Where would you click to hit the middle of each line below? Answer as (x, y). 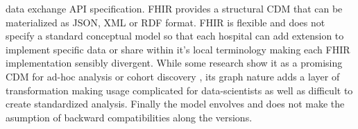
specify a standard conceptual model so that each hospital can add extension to (175, 36)
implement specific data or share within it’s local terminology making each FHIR (178, 49)
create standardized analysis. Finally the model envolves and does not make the (175, 104)
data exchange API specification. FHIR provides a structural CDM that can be (174, 8)
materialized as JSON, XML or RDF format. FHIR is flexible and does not (165, 22)
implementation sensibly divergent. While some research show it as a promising (174, 63)
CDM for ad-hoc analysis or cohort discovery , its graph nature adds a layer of (173, 76)
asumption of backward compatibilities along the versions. (129, 117)
